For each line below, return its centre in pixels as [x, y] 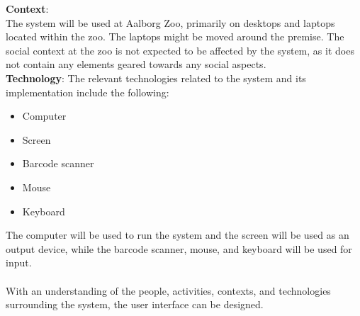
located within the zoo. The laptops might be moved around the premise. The [175, 36]
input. [19, 263]
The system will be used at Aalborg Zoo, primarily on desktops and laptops [170, 22]
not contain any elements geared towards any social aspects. [136, 64]
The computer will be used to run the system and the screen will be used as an [178, 235]
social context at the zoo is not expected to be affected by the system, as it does [180, 50]
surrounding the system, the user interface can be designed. [135, 304]
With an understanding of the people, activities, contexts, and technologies [168, 290]
